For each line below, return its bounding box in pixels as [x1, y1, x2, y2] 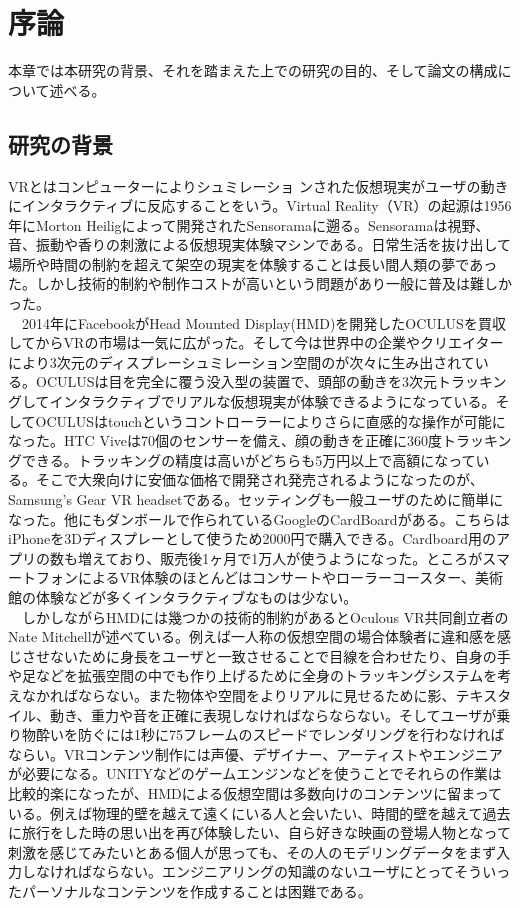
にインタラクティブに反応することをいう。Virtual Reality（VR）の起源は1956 [8, 195, 512, 216]
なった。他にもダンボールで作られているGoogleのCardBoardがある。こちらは [8, 508, 510, 529]
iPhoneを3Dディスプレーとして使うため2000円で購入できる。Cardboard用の [8, 528, 497, 549]
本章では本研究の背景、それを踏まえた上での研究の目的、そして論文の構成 [8, 60, 498, 81]
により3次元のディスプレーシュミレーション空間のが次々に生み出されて [8, 351, 475, 372]
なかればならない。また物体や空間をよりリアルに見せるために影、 [21, 684, 456, 705]
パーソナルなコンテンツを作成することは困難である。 [21, 880, 372, 901]
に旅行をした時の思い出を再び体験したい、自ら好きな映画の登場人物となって [8, 822, 511, 843]
